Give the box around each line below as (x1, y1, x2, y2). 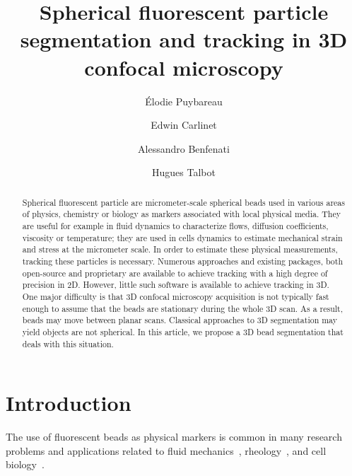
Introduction (6, 388, 131, 417)
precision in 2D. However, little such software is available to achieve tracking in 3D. (22, 279, 329, 291)
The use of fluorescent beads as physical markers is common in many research (6, 429, 342, 444)
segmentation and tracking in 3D (20, 25, 348, 54)
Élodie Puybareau (145, 93, 223, 108)
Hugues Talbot (152, 165, 216, 180)
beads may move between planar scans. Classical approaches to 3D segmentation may (22, 314, 337, 326)
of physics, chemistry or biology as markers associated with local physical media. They (22, 208, 341, 220)
